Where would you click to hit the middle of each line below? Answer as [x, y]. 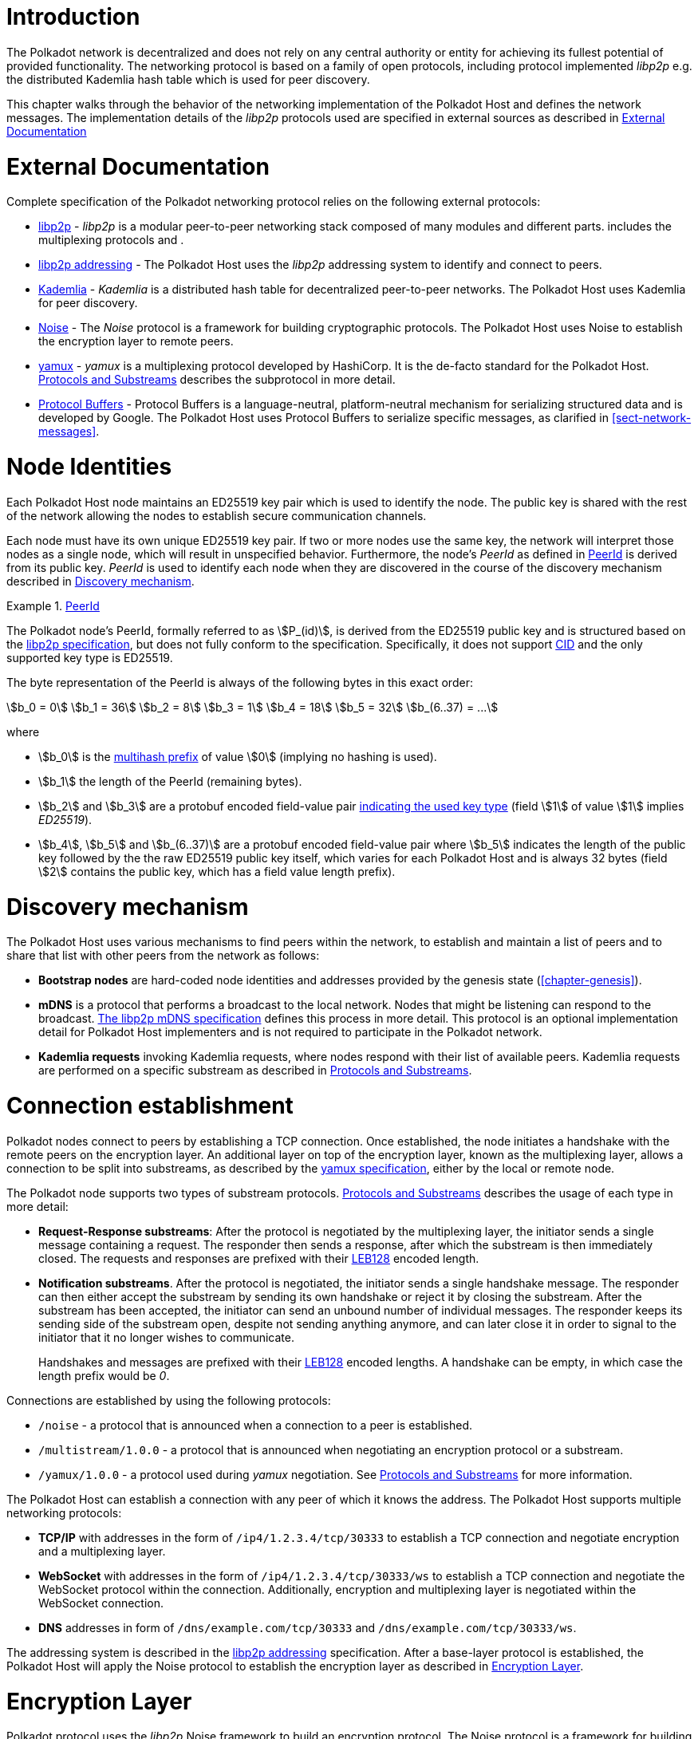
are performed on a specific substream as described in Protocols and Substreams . [255, 1071]
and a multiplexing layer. [102, 1551]
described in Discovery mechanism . [101, 581]
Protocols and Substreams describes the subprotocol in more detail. [217, 380]
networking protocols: [64, 1512]
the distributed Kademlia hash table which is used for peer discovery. [188, 79]
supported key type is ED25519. [90, 657]
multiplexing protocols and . [111, 240]
